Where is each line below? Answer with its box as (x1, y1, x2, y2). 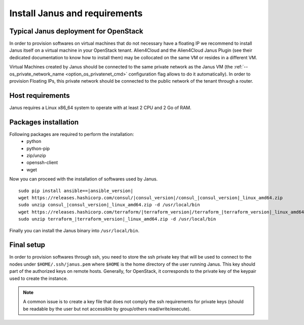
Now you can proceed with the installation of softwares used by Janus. (9, 176, 158, 182)
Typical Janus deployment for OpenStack (9, 27, 143, 35)
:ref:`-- (234, 64, 248, 70)
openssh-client (26, 160, 58, 166)
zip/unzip (26, 153, 46, 158)
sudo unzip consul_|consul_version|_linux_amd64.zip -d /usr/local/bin (18, 202, 200, 208)
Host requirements (9, 91, 70, 100)
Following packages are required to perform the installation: (9, 131, 134, 137)
